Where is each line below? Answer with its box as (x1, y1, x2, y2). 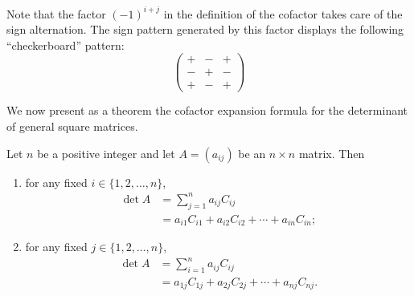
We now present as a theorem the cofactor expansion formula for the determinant (6, 102, 408, 119)
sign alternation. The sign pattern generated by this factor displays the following (6, 21, 404, 38)
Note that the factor (6, 5, 106, 22)
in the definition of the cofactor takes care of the (163, 5, 403, 22)
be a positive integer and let (37, 144, 175, 161)
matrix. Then (298, 144, 365, 161)
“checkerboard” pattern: (6, 36, 125, 53)
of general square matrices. (6, 118, 138, 135)
